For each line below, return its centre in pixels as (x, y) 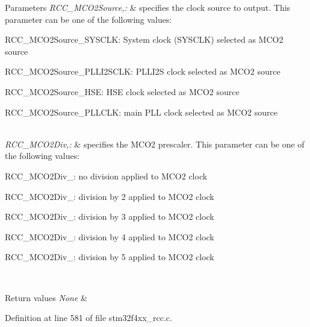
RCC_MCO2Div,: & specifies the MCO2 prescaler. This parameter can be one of (155, 144)
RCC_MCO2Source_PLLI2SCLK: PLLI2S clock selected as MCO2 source (143, 71)
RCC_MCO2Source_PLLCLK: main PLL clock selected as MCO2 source (141, 112)
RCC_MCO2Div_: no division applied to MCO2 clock (106, 176)
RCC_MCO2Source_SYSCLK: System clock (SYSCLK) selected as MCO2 (144, 39)
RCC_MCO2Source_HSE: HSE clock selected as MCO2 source (122, 91)
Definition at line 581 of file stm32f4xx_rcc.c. (88, 318)
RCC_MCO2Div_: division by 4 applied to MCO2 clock (110, 236)
